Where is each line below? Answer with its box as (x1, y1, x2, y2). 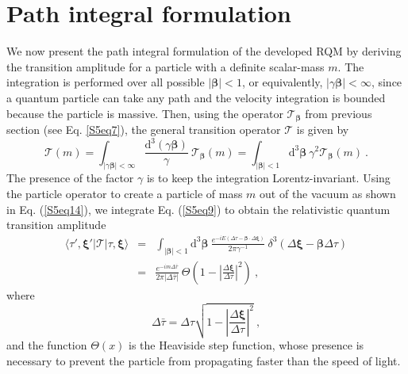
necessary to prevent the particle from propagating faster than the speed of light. (6, 352, 401, 368)
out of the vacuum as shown (260, 185, 396, 201)
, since (371, 74, 402, 90)
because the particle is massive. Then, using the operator (6, 105, 283, 121)
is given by (296, 120, 349, 137)
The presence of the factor (6, 170, 134, 186)
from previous (305, 105, 372, 121)
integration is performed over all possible (6, 74, 205, 90)
